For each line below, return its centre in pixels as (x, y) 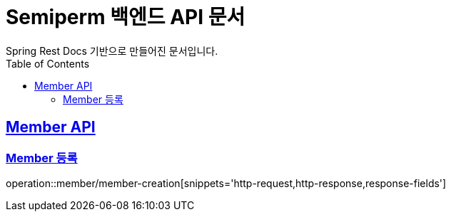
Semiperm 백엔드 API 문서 (126, 17)
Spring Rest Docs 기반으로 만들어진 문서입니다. (112, 51)
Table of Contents (48, 63)
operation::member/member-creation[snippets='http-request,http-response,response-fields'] (226, 183)
